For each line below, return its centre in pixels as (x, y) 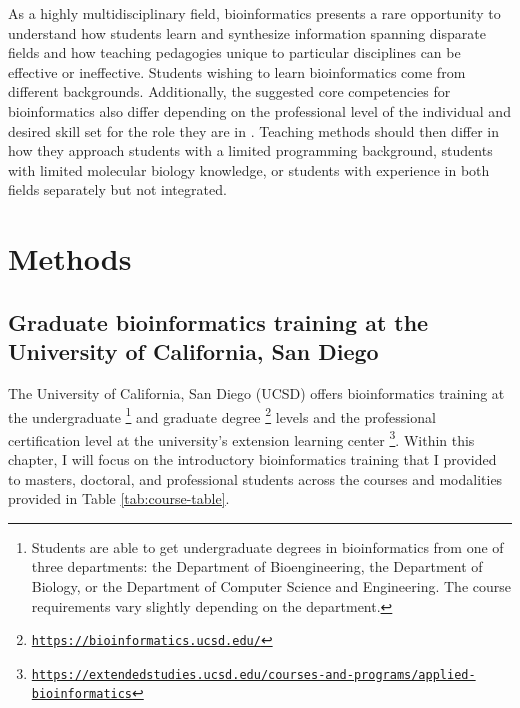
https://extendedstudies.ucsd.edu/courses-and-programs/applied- (253, 674)
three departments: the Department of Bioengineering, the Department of (257, 566)
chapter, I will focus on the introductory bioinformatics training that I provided (252, 459)
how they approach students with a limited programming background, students (250, 150)
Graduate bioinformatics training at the (218, 321)
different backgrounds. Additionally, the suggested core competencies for (229, 91)
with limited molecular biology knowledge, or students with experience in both (249, 169)
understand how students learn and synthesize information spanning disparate (247, 32)
